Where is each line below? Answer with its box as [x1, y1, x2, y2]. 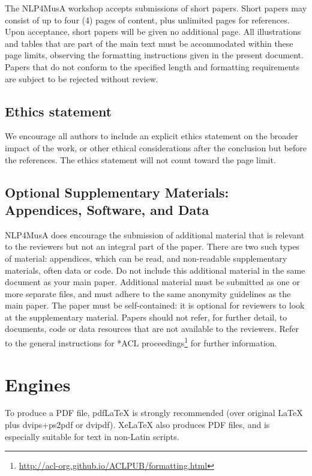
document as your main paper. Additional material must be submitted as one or [5, 276, 300, 288]
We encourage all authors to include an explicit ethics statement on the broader [5, 130, 298, 142]
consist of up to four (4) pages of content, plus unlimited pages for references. [5, 13, 290, 26]
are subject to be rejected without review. [5, 72, 158, 85]
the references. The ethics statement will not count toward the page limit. [5, 153, 276, 166]
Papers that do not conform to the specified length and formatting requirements [5, 60, 300, 73]
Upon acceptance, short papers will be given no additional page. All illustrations [5, 25, 301, 38]
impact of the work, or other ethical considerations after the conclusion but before [5, 141, 307, 154]
